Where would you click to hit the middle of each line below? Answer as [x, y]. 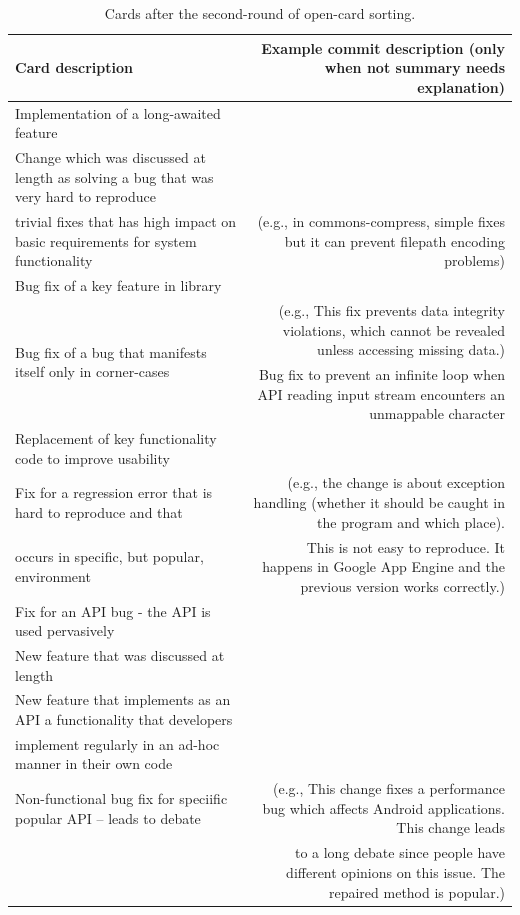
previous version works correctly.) [402, 585]
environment [53, 575]
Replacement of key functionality [116, 438]
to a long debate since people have [399, 852]
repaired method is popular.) [416, 891]
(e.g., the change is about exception [396, 482]
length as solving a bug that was [114, 176]
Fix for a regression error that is [114, 492]
